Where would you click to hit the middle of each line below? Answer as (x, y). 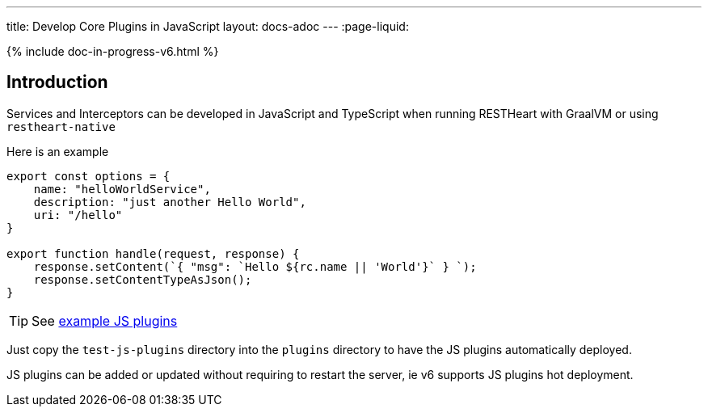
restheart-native (61, 126)
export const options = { (88, 176)
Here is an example (58, 151)
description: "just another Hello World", (170, 202)
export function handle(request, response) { (153, 253)
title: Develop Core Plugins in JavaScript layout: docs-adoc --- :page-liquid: (208, 26)
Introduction (57, 82)
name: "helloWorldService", (122, 189)
